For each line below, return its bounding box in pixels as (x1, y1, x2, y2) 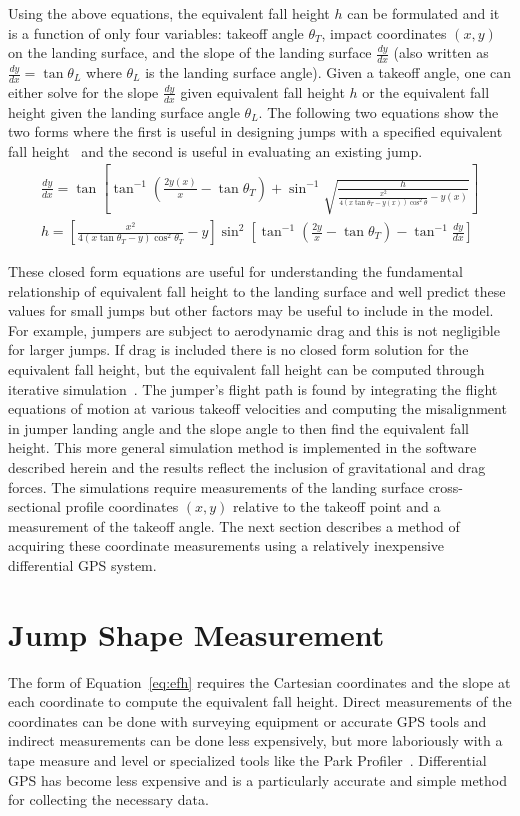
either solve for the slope (8, 81, 159, 102)
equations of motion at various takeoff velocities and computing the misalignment (8, 398, 507, 419)
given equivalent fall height (180, 81, 345, 102)
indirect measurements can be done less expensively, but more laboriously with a (8, 730, 503, 751)
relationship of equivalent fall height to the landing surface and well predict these (8, 280, 506, 301)
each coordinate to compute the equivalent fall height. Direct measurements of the (8, 691, 512, 712)
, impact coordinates (321, 22, 447, 43)
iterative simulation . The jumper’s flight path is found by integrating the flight (8, 378, 498, 399)
